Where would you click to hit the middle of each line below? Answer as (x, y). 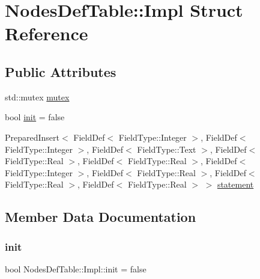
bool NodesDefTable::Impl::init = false (76, 268)
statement (235, 184)
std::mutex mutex (37, 97)
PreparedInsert (32, 137)
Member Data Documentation (101, 217)
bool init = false (35, 117)
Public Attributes (61, 71)
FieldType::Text (167, 149)
